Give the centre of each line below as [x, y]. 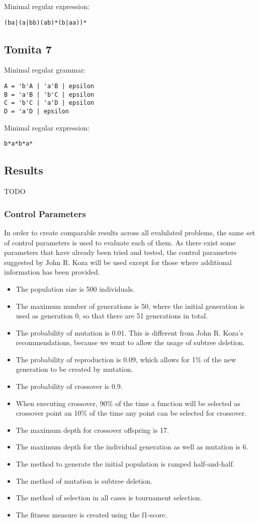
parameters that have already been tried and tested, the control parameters [120, 252]
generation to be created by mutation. [74, 369]
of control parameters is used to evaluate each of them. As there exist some [120, 242]
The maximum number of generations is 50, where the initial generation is [130, 306]
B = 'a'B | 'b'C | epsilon [49, 94]
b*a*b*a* [19, 144]
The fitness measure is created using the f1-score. [92, 514]
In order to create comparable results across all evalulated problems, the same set [130, 232]
